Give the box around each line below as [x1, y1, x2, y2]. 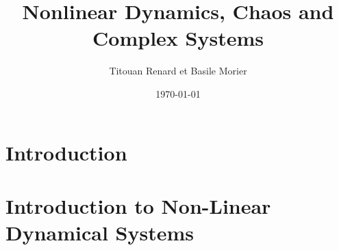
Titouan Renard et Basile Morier [109, 64, 247, 78]
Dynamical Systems [5, 219, 194, 247]
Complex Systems [92, 24, 264, 52]
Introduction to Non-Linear [5, 191, 271, 219]
